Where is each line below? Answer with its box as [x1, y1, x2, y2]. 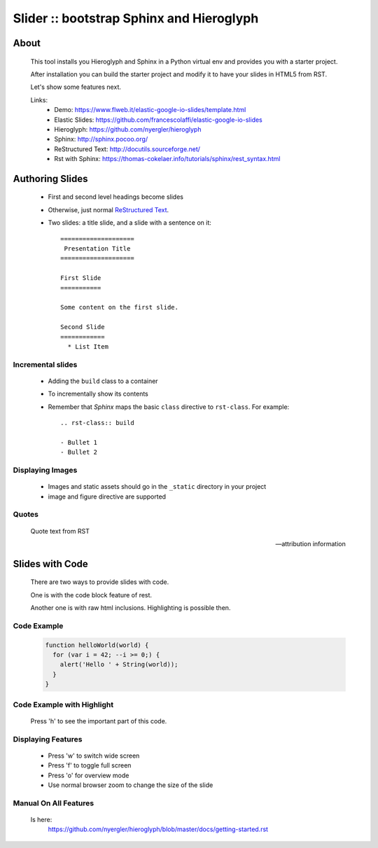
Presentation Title [64, 245, 131, 253]
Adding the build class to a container [48, 377, 158, 385]
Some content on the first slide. [60, 303, 178, 312]
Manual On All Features [13, 798, 94, 808]
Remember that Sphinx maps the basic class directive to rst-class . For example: [48, 403, 290, 411]
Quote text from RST [30, 527, 90, 535]
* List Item [67, 342, 108, 350]
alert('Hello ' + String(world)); [59, 660, 178, 669]
